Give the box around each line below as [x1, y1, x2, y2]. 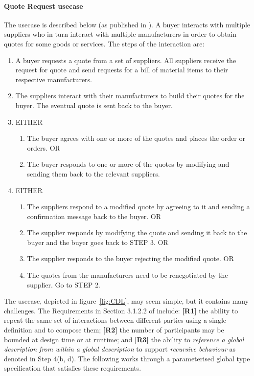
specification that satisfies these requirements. [4, 363, 141, 373]
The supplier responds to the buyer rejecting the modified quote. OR [27, 253, 234, 264]
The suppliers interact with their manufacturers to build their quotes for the [15, 90, 245, 101]
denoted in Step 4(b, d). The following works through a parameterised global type [4, 353, 250, 363]
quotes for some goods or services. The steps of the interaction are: [4, 38, 205, 48]
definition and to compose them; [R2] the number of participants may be [4, 325, 224, 335]
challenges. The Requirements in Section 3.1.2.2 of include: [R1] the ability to [4, 305, 238, 315]
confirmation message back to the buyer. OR [27, 211, 161, 221]
